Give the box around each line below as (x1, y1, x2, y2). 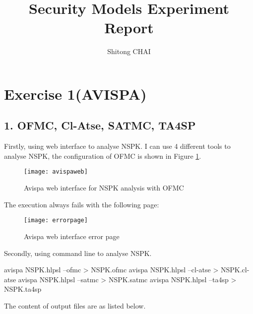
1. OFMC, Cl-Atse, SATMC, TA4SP (4, 118, 196, 133)
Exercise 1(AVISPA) (4, 83, 147, 104)
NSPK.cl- (220, 264, 250, 275)
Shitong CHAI (107, 46, 151, 57)
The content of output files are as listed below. (4, 300, 146, 311)
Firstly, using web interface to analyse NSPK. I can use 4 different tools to (4, 141, 231, 151)
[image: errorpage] (24, 217, 88, 224)
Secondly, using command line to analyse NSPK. (4, 248, 152, 258)
